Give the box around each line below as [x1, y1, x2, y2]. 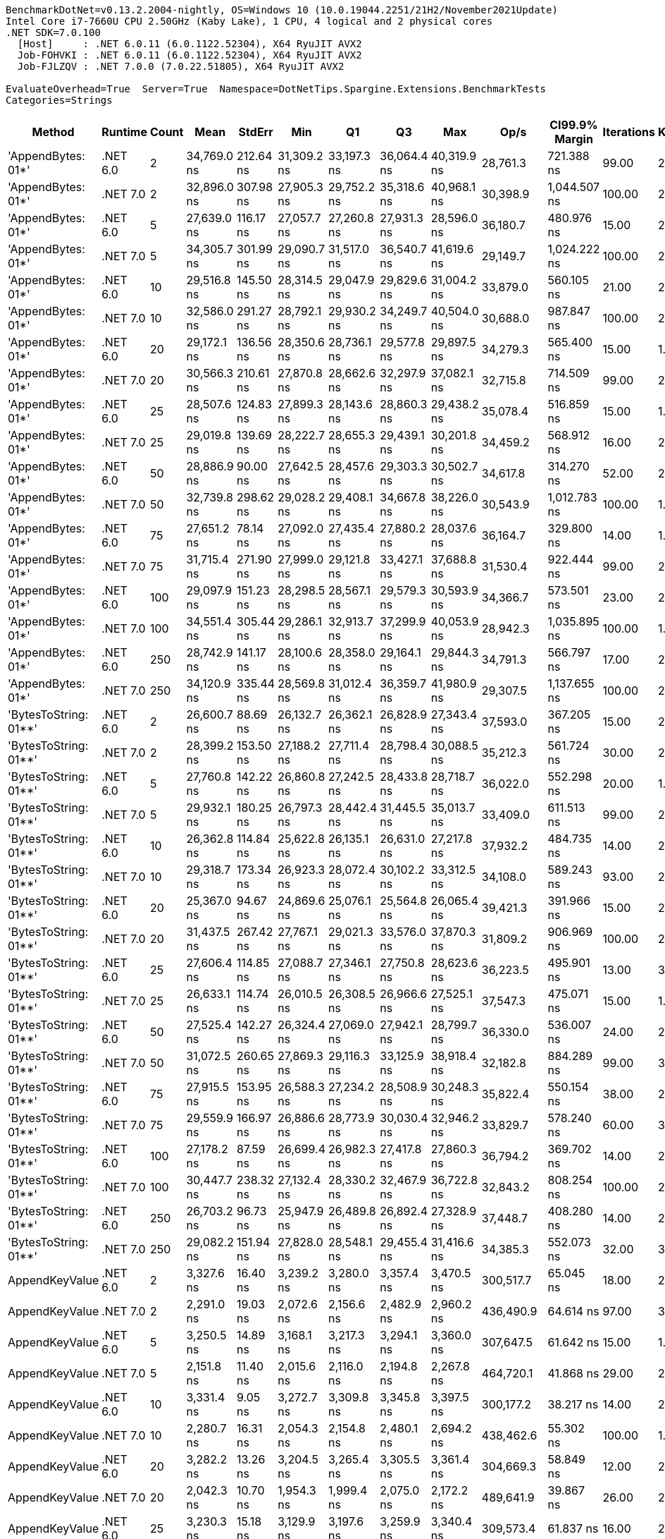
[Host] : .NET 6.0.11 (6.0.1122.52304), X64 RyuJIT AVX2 [17, 38, 362, 49]
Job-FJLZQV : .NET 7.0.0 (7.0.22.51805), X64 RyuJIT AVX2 [17, 61, 344, 72]
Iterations [602, 125, 655, 139]
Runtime [101, 125, 147, 139]
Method [32, 125, 75, 139]
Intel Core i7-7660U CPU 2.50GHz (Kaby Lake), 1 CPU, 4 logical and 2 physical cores [6, 16, 493, 27]
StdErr [238, 125, 273, 139]
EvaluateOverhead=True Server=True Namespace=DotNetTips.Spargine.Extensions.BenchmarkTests [6, 83, 547, 95]
